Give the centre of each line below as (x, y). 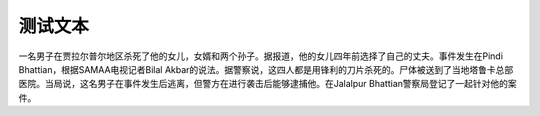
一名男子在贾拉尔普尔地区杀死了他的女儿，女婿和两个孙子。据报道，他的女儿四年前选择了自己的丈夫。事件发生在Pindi (261, 56)
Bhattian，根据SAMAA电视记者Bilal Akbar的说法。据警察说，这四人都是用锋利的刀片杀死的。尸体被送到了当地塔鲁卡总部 (266, 69)
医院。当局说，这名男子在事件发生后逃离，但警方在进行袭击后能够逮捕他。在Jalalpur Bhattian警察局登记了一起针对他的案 (267, 84)
